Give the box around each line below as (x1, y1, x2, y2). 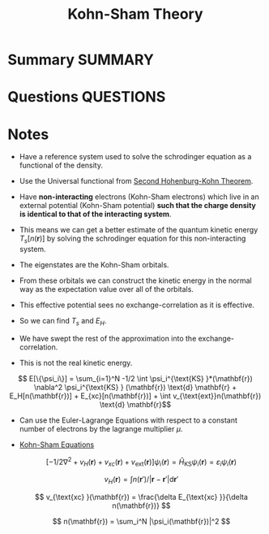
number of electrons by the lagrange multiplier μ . (19, 423, 183, 433)
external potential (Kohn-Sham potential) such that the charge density (19, 201, 257, 211)
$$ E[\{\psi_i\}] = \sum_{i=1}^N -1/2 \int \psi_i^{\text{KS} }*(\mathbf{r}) (18, 373, 253, 383)
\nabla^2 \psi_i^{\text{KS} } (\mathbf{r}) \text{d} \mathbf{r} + (33, 382, 237, 392)
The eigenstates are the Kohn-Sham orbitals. (19, 260, 169, 270)
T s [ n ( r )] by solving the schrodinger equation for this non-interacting (19, 233, 246, 245)
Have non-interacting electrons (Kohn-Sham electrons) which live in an (19, 192, 260, 202)
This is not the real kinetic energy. (19, 358, 133, 367)
